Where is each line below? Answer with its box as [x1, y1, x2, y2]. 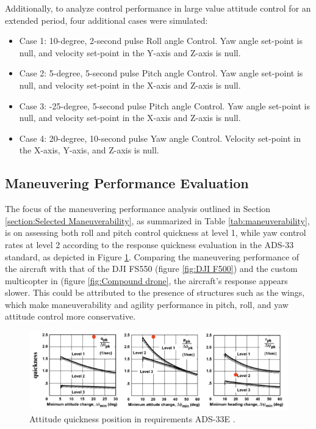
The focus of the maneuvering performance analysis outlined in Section [5, 202, 271, 215]
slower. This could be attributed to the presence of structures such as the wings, [5, 286, 305, 299]
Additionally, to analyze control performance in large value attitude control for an [5, 2, 311, 14]
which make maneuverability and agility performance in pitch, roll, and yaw [5, 298, 289, 310]
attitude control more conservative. [5, 310, 136, 323]
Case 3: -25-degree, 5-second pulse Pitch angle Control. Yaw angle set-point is [19, 99, 311, 112]
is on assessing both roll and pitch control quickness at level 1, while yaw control [5, 226, 306, 239]
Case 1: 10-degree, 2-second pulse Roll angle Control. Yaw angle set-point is [19, 34, 303, 47]
